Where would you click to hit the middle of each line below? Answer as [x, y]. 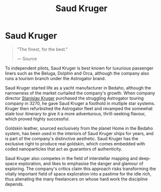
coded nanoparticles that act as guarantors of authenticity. [64, 149]
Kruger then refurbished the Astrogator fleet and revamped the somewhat [79, 108]
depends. [15, 184]
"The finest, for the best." [42, 49]
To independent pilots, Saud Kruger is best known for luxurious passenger [79, 68]
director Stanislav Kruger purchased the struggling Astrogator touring [74, 98]
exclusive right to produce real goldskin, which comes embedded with [75, 143]
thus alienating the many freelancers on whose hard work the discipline [76, 179]
